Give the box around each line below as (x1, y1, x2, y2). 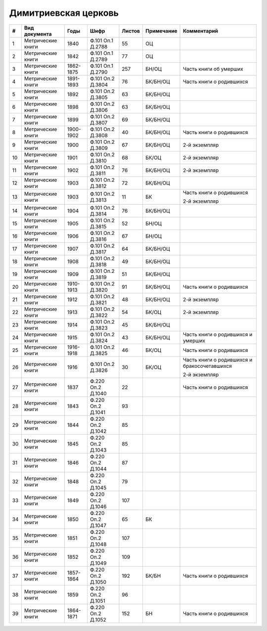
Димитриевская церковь (9, 7, 119, 18)
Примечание (145, 27, 178, 34)
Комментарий (183, 27, 219, 34)
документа (24, 30, 52, 37)
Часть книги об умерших (183, 65, 243, 72)
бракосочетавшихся (183, 362, 232, 369)
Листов (122, 27, 140, 34)
